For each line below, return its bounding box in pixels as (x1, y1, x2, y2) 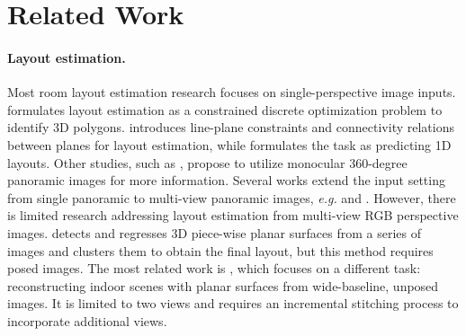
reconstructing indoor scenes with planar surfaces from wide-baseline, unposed (7, 276, 439, 295)
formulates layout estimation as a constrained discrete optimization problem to (7, 100, 443, 119)
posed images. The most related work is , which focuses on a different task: (7, 259, 421, 278)
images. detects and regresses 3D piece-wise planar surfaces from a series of (7, 223, 421, 242)
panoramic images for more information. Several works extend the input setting (7, 171, 445, 190)
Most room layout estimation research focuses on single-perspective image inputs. (7, 83, 456, 102)
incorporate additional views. (7, 311, 167, 330)
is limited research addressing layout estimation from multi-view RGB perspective (7, 206, 459, 225)
